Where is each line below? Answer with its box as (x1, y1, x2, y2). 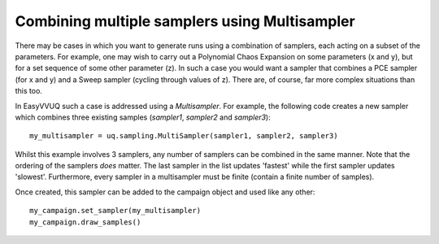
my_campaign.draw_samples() (29, 217, 141, 227)
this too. (15, 86, 42, 96)
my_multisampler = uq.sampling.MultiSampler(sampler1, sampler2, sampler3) (29, 131, 338, 141)
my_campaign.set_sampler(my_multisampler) (29, 206, 202, 216)
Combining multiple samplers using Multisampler (15, 12, 355, 30)
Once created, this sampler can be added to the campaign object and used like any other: (15, 187, 315, 197)
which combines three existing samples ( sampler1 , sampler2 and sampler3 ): (15, 112, 272, 122)
